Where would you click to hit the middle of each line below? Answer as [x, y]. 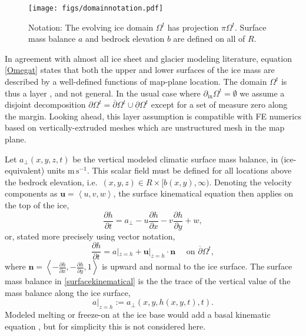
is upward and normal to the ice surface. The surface [197, 266]
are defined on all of [209, 39]
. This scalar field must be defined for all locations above [189, 170]
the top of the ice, [37, 204]
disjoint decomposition [45, 104]
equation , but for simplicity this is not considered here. [105, 326]
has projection [193, 27]
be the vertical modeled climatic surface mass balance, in [175, 159]
